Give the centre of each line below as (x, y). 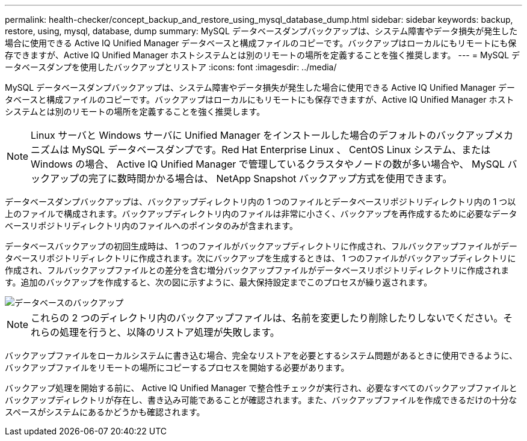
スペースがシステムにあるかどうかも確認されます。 (105, 412)
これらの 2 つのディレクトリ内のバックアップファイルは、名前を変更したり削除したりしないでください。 (267, 318)
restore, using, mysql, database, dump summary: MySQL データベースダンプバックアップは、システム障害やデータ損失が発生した (261, 31)
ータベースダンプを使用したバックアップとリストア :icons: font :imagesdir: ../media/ (171, 67)
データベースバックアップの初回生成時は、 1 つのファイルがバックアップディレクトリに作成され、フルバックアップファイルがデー (261, 246)
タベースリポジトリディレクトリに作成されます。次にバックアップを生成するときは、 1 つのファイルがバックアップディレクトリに (260, 258)
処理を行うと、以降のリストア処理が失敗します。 (170, 332)
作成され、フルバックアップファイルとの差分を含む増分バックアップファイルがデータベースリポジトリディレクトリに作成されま (257, 270)
